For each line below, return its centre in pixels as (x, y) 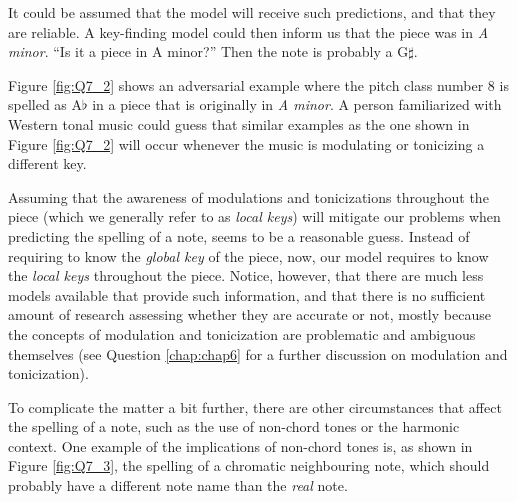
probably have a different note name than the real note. (178, 485)
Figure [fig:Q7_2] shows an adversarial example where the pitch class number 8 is (258, 84)
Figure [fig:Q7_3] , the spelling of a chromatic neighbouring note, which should (249, 465)
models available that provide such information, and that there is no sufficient (247, 294)
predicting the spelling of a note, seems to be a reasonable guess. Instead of (239, 235)
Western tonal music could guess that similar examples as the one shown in (239, 123)
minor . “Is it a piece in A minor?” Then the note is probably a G (208, 51)
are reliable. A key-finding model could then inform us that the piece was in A (248, 31)
